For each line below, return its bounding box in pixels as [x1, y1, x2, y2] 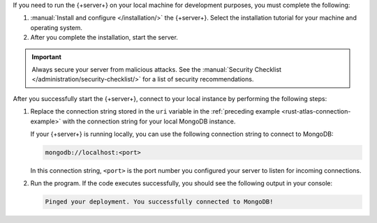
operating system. [30, 23, 83, 31]
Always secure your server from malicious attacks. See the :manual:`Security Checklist [31, 65, 282, 73]
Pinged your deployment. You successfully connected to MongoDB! [45, 198, 274, 206]
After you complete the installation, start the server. [30, 33, 178, 42]
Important [31, 52, 62, 61]
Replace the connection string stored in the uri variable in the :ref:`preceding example [30, 107, 281, 116]
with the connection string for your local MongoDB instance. [62, 117, 236, 125]
